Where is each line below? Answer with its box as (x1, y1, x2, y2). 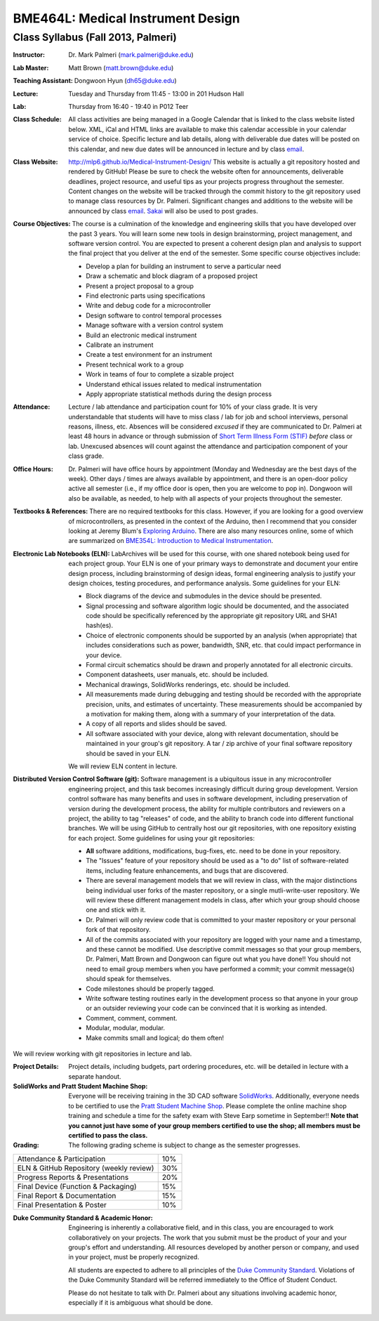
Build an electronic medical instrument (86, 331, 197, 339)
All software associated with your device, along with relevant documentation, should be (86, 729, 339, 737)
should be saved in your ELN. (86, 749, 171, 758)
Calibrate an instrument (86, 341, 154, 349)
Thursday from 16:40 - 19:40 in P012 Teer (68, 102, 189, 110)
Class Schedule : (13, 115, 62, 124)
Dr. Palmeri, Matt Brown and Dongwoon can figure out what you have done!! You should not (86, 955, 351, 964)
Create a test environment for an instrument (86, 350, 213, 359)
